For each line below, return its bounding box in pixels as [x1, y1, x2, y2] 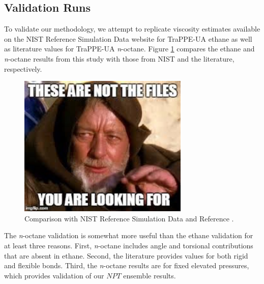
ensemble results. [123, 270, 176, 280]
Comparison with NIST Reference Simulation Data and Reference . [24, 213, 234, 223]
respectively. [4, 63, 42, 74]
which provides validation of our [4, 270, 104, 280]
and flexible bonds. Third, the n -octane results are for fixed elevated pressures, [4, 260, 249, 271]
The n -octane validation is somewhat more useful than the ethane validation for [4, 230, 253, 241]
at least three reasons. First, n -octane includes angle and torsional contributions [4, 240, 253, 250]
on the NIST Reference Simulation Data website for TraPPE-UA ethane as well [4, 33, 252, 44]
